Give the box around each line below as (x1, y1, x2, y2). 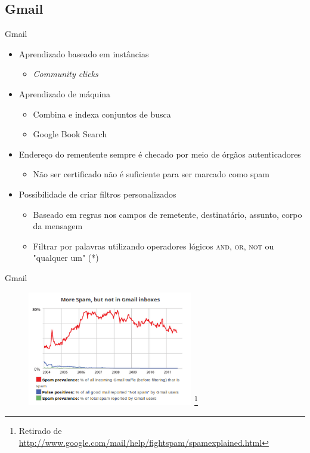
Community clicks (33, 67, 98, 80)
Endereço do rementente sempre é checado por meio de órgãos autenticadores (18, 147, 301, 160)
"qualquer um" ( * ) (33, 251, 99, 264)
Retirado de (18, 424, 62, 437)
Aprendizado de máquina (18, 87, 111, 100)
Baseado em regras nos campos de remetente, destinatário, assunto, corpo (33, 208, 302, 220)
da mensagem (33, 220, 83, 232)
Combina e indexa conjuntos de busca (33, 107, 171, 120)
